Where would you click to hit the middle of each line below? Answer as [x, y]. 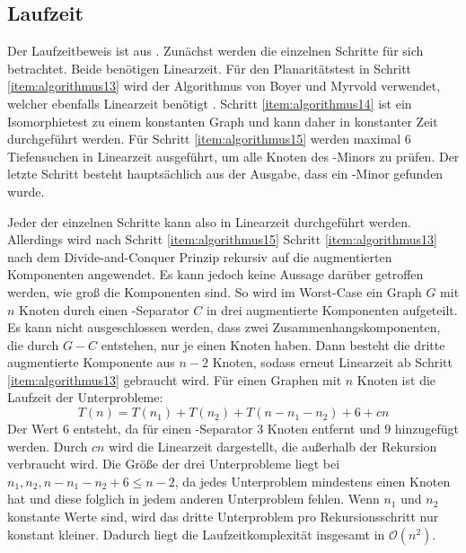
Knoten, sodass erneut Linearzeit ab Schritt [332, 362]
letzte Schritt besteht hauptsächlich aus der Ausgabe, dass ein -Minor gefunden [225, 174]
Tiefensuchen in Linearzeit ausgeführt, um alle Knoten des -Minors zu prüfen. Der [233, 156]
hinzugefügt [427, 429]
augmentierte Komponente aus [91, 362]
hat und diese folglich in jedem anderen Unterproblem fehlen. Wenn [193, 499]
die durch [33, 344]
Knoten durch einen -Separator [104, 309]
